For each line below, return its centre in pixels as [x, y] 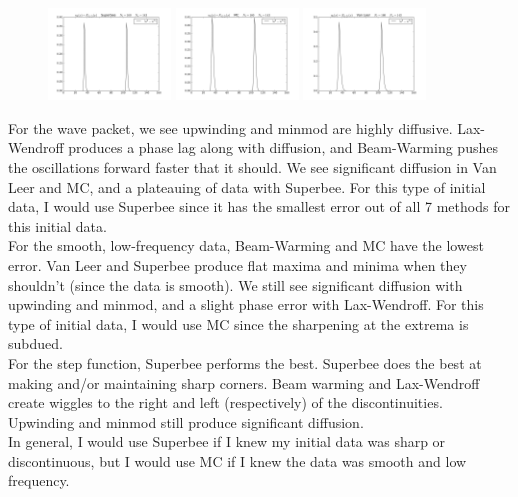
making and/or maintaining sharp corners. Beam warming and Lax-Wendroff [244, 382]
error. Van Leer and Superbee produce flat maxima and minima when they [237, 264]
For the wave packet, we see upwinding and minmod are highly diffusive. [230, 127]
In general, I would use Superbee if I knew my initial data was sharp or [227, 441]
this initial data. [57, 225]
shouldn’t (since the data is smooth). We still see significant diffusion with [235, 284]
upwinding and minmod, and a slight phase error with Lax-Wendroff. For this [246, 304]
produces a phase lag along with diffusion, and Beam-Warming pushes [283, 147]
